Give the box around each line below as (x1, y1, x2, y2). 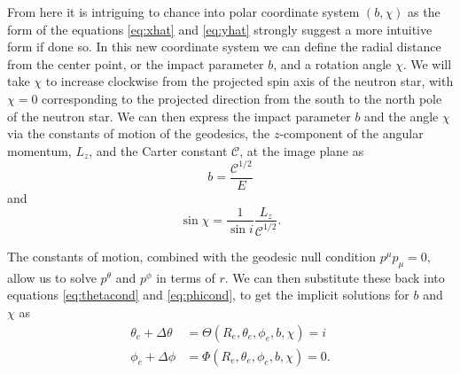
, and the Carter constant (89, 141, 228, 160)
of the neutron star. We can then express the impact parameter (7, 106, 351, 125)
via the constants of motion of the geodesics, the (7, 124, 270, 143)
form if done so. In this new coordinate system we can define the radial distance (7, 37, 441, 56)
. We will (402, 54, 452, 73)
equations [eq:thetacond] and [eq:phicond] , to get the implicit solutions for (7, 285, 409, 304)
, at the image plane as (239, 141, 364, 160)
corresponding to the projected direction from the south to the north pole (42, 89, 442, 107)
